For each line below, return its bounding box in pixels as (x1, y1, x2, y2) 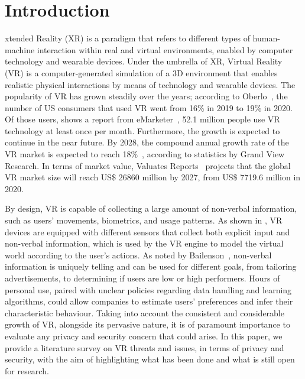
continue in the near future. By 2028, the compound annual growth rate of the (5, 136, 289, 148)
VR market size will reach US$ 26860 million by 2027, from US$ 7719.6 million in (5, 171, 301, 183)
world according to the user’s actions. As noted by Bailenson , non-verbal (5, 248, 272, 261)
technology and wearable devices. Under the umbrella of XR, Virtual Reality (5, 55, 283, 67)
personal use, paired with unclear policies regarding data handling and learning (5, 283, 292, 296)
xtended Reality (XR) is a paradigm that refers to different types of (5, 32, 250, 44)
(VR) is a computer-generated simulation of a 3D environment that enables (5, 66, 278, 79)
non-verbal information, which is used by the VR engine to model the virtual (5, 237, 284, 250)
